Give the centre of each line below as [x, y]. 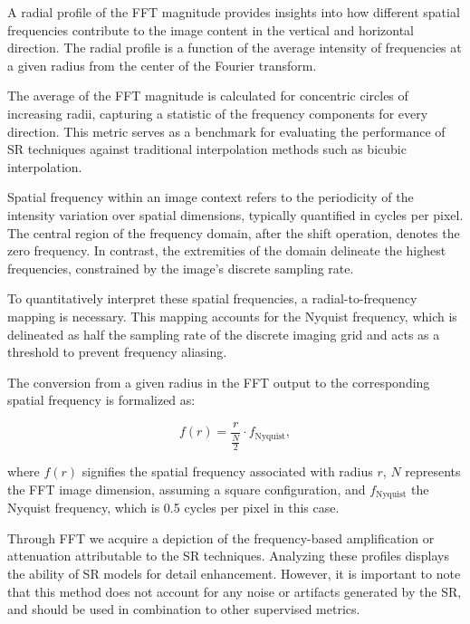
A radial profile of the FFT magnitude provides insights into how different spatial [234, 12]
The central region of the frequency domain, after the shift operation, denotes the [234, 232]
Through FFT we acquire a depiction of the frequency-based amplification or [221, 538]
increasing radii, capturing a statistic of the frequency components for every [218, 113]
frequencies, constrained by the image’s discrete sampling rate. [181, 268]
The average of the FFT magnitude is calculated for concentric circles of [208, 96]
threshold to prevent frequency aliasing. [117, 352]
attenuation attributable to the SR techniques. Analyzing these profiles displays [228, 556]
